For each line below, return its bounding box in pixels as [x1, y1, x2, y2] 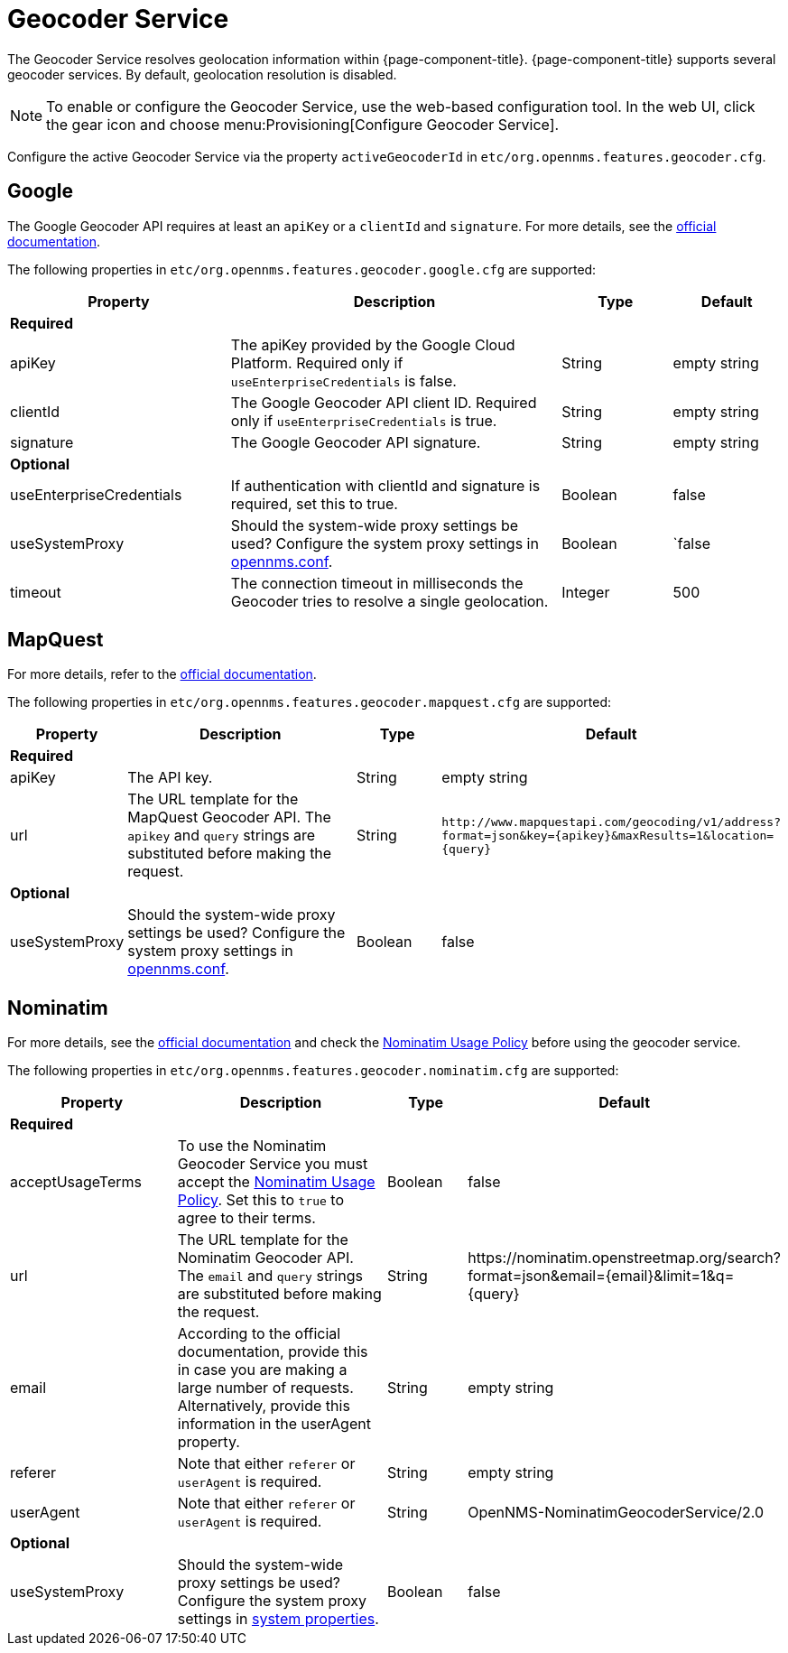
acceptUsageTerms [10, 1173, 142, 1192]
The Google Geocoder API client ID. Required [230, 393, 537, 412]
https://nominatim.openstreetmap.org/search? [468, 1249, 781, 1268]
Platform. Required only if [230, 353, 403, 372]
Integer [561, 582, 610, 601]
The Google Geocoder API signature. [230, 432, 481, 451]
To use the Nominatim [177, 1137, 327, 1156]
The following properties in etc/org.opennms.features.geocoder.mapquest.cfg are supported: [7, 694, 612, 710]
